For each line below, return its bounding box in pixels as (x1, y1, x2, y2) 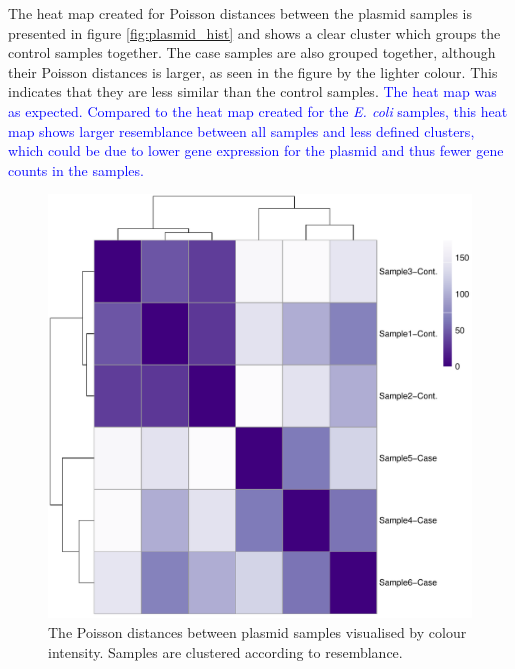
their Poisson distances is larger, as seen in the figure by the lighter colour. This (8, 61, 498, 82)
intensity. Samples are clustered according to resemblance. (48, 641, 403, 662)
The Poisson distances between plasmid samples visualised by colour (48, 621, 467, 642)
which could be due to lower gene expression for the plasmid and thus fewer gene (8, 140, 504, 161)
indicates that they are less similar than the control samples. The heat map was (8, 81, 497, 102)
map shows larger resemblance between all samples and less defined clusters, (8, 120, 475, 141)
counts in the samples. (8, 159, 144, 180)
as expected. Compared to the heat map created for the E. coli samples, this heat (8, 100, 508, 121)
